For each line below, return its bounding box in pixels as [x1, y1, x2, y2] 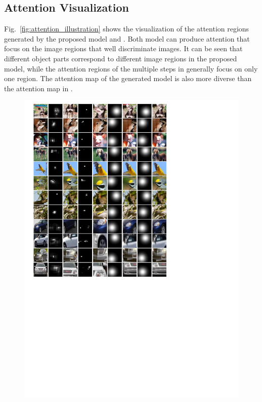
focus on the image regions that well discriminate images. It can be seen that [4, 43, 243, 54]
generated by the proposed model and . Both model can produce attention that [4, 33, 250, 44]
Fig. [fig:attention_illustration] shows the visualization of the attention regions [4, 23, 249, 34]
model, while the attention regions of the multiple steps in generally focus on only [4, 63, 258, 74]
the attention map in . [4, 83, 73, 93]
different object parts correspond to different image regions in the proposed [4, 53, 237, 63]
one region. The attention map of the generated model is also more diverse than [4, 73, 252, 84]
